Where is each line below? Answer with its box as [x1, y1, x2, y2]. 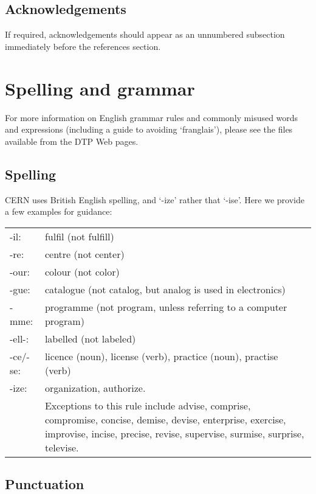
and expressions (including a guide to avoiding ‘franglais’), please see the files [5, 123, 293, 136]
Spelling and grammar [5, 75, 195, 100]
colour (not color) [44, 264, 120, 279]
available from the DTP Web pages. [5, 134, 139, 147]
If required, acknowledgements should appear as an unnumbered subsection [5, 28, 285, 41]
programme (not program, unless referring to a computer [44, 299, 287, 314]
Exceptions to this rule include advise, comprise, [44, 398, 251, 412]
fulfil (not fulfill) [44, 229, 114, 243]
